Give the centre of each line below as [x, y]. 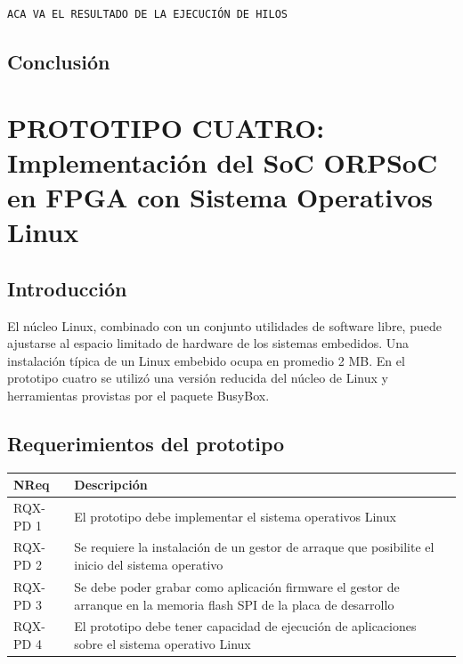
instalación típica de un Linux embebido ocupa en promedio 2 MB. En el [206, 360]
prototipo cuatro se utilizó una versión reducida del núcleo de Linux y [198, 378]
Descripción [111, 485]
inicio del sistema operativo [149, 565]
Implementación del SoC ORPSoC [223, 162]
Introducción [67, 288]
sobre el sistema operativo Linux [162, 643]
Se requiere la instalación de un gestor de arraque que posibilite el [254, 547]
